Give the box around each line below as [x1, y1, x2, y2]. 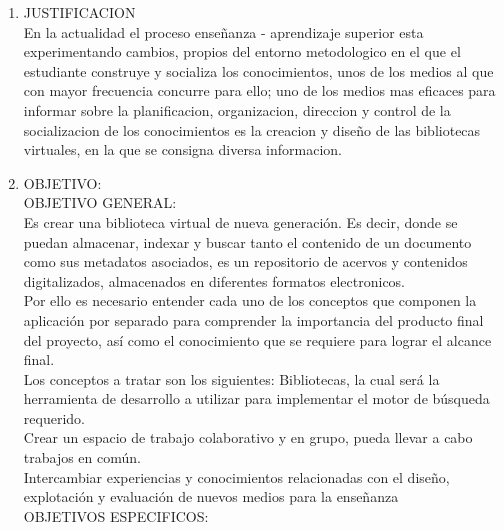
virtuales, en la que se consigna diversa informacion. [23, 139, 342, 160]
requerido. [23, 407, 85, 428]
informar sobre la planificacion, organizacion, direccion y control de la [23, 99, 451, 120]
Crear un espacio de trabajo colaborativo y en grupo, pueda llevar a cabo [23, 427, 473, 448]
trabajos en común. [23, 447, 141, 468]
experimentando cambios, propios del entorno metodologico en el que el [23, 41, 461, 62]
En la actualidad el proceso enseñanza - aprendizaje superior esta [23, 21, 424, 42]
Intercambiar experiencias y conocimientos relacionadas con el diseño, [23, 466, 450, 487]
